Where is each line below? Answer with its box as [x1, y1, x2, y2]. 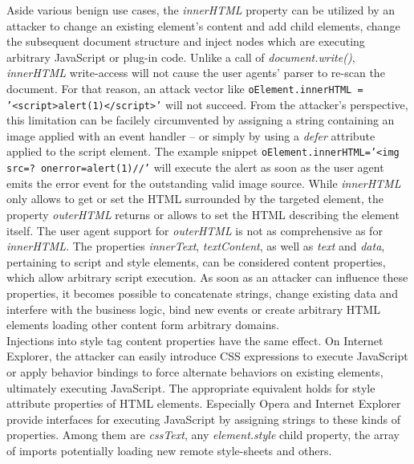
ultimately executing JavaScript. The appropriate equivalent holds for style [6, 379, 375, 396]
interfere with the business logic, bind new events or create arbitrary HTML [6, 300, 380, 317]
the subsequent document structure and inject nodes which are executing [6, 33, 365, 50]
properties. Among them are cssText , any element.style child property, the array [6, 426, 400, 443]
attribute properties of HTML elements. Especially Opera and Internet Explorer [6, 395, 401, 412]
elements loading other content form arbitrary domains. [6, 316, 279, 333]
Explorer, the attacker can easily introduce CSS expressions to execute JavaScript [6, 348, 408, 364]
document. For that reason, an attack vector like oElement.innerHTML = [6, 79, 363, 96]
